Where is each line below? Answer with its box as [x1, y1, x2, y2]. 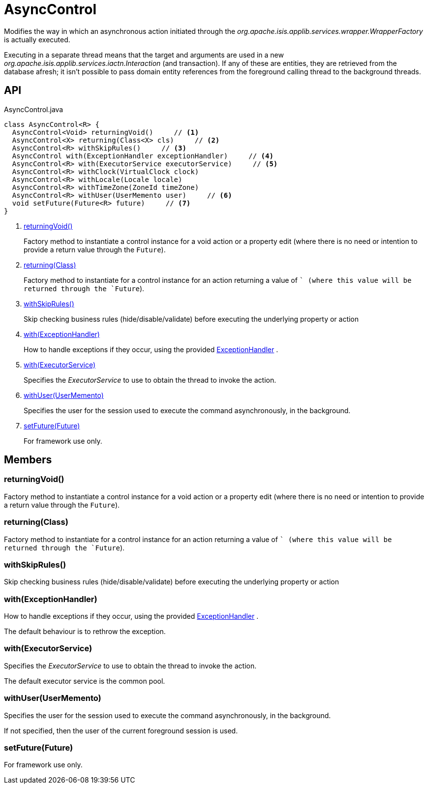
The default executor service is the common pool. [4, 676, 165, 685]
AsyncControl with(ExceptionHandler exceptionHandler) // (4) [12, 152, 274, 160]
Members [4, 454, 52, 466]
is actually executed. [4, 35, 70, 44]
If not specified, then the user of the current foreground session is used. [4, 726, 238, 735]
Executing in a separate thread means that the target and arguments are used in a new [4, 50, 284, 59]
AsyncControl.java [4, 105, 63, 114]
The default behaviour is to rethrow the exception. [4, 627, 166, 636]
